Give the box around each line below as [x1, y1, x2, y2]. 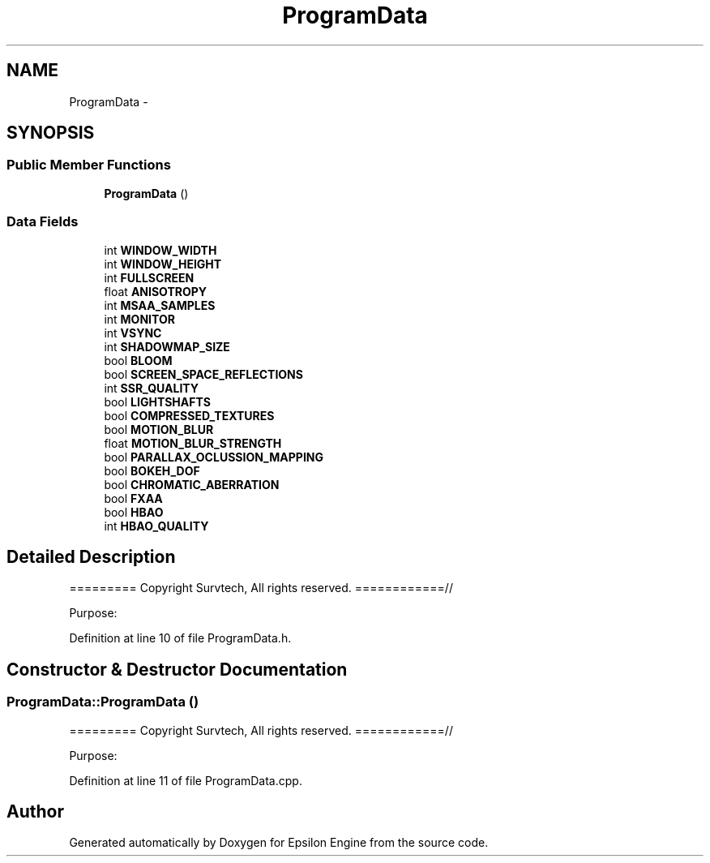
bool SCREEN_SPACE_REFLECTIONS [104, 367, 303, 381]
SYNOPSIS [6, 122, 95, 144]
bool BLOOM [104, 353, 173, 367]
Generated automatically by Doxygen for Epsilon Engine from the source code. [69, 835, 489, 850]
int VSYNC [104, 325, 162, 340]
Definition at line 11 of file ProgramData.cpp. [69, 773, 302, 788]
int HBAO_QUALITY [104, 518, 209, 533]
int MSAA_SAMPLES [104, 298, 216, 312]
